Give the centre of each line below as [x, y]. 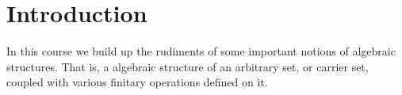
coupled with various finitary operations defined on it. [137, 82]
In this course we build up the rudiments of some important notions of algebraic [201, 51]
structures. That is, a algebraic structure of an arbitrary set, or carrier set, [188, 66]
